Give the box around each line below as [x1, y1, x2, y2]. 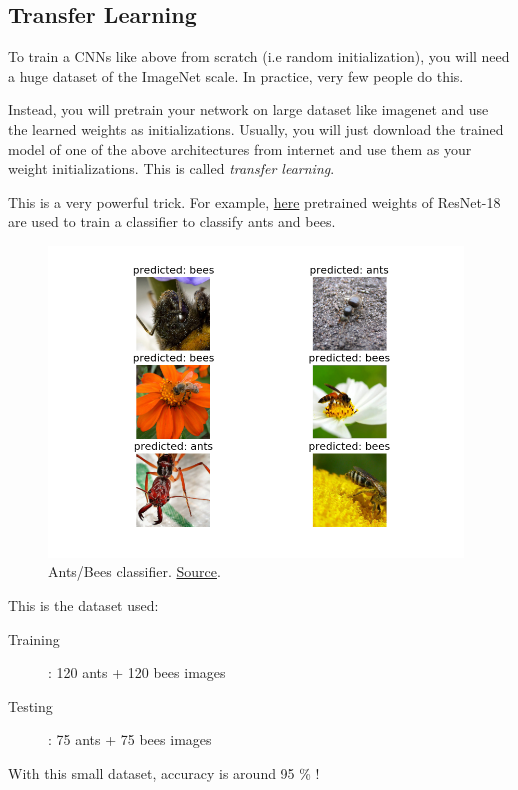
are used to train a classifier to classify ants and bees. [8, 211, 336, 232]
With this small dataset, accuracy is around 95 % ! [8, 762, 320, 783]
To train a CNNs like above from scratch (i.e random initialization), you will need [8, 46, 510, 67]
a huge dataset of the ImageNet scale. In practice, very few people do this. [8, 65, 464, 86]
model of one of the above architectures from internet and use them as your [8, 138, 472, 159]
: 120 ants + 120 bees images [48, 662, 226, 683]
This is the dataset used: [8, 594, 159, 615]
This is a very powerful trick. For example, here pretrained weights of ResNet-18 [8, 191, 501, 212]
